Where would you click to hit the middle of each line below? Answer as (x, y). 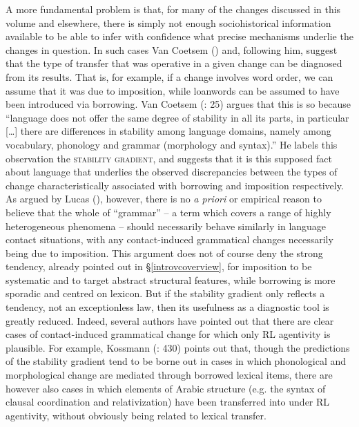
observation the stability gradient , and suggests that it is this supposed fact (169, 158)
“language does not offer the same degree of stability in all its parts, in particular (177, 117)
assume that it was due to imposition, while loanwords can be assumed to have (173, 90)
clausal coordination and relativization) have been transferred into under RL (168, 402)
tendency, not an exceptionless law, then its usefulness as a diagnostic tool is (167, 307)
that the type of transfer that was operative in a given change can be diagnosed (174, 63)
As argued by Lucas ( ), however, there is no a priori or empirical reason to (164, 199)
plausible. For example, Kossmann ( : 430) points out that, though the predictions (178, 347)
